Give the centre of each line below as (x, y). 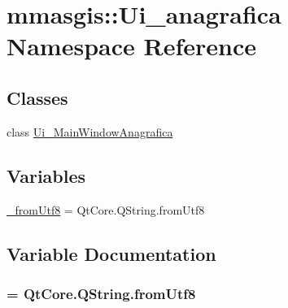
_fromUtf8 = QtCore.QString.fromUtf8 (106, 209)
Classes (37, 97)
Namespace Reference (131, 46)
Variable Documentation (111, 253)
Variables (46, 175)
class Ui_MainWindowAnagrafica (90, 131)
